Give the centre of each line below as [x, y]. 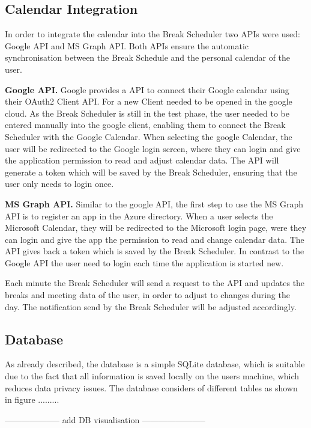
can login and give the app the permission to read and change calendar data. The [155, 239]
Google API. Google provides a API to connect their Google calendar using [147, 89]
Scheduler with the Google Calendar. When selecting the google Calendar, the [149, 136]
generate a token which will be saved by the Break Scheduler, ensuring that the [151, 172]
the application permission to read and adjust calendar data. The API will [142, 160]
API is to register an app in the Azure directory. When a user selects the [139, 216]
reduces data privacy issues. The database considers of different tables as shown [151, 387]
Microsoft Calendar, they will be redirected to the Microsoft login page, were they [156, 228]
